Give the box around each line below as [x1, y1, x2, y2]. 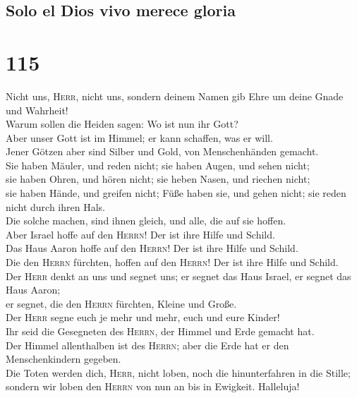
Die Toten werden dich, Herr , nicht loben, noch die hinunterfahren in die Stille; [6, 365, 351, 380]
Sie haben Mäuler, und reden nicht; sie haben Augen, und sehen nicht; [6, 157, 310, 172]
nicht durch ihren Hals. [6, 199, 105, 214]
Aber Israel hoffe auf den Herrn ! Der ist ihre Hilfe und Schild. [6, 227, 275, 241]
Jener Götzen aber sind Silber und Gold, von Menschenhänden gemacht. [6, 144, 319, 159]
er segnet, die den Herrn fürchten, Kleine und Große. [6, 296, 237, 310]
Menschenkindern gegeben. [6, 351, 121, 366]
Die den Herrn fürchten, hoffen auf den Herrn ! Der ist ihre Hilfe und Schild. [6, 255, 339, 270]
